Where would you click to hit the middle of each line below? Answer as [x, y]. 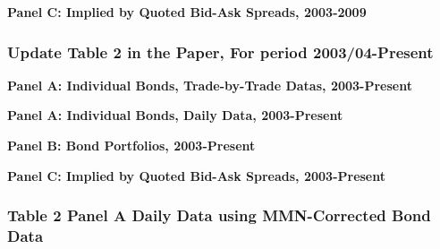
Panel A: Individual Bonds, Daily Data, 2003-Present [175, 115]
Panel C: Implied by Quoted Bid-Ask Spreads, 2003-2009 [187, 12]
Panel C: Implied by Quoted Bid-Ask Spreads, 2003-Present [197, 175]
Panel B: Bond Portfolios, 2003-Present [131, 145]
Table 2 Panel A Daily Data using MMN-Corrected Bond [219, 215]
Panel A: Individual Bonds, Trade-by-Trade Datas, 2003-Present [210, 85]
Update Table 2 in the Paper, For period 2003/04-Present [220, 52]
